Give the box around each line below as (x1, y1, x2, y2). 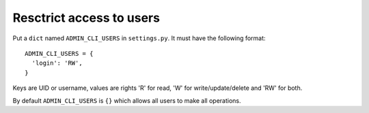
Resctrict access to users (12, 10, 161, 25)
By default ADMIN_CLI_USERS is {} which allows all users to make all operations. (12, 96, 241, 105)
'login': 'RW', (31, 59, 83, 67)
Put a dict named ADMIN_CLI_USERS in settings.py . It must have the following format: (12, 34, 266, 42)
